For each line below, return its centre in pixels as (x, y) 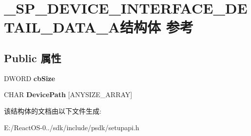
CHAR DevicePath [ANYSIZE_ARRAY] (68, 94)
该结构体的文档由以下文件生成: (53, 110)
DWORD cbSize (29, 78)
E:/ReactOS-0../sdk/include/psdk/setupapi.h (72, 127)
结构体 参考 (157, 27)
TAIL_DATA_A (62, 27)
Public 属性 (33, 58)
